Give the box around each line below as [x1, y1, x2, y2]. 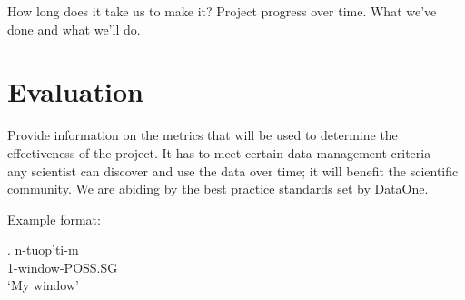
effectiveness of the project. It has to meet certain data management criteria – [7, 143, 441, 162]
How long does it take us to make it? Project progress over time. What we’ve [7, 2, 437, 20]
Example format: [7, 209, 101, 228]
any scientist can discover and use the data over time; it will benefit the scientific [7, 161, 459, 180]
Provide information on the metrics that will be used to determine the [7, 125, 398, 145]
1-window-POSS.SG [7, 257, 118, 276]
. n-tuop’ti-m [7, 240, 79, 259]
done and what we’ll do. [7, 19, 141, 38]
